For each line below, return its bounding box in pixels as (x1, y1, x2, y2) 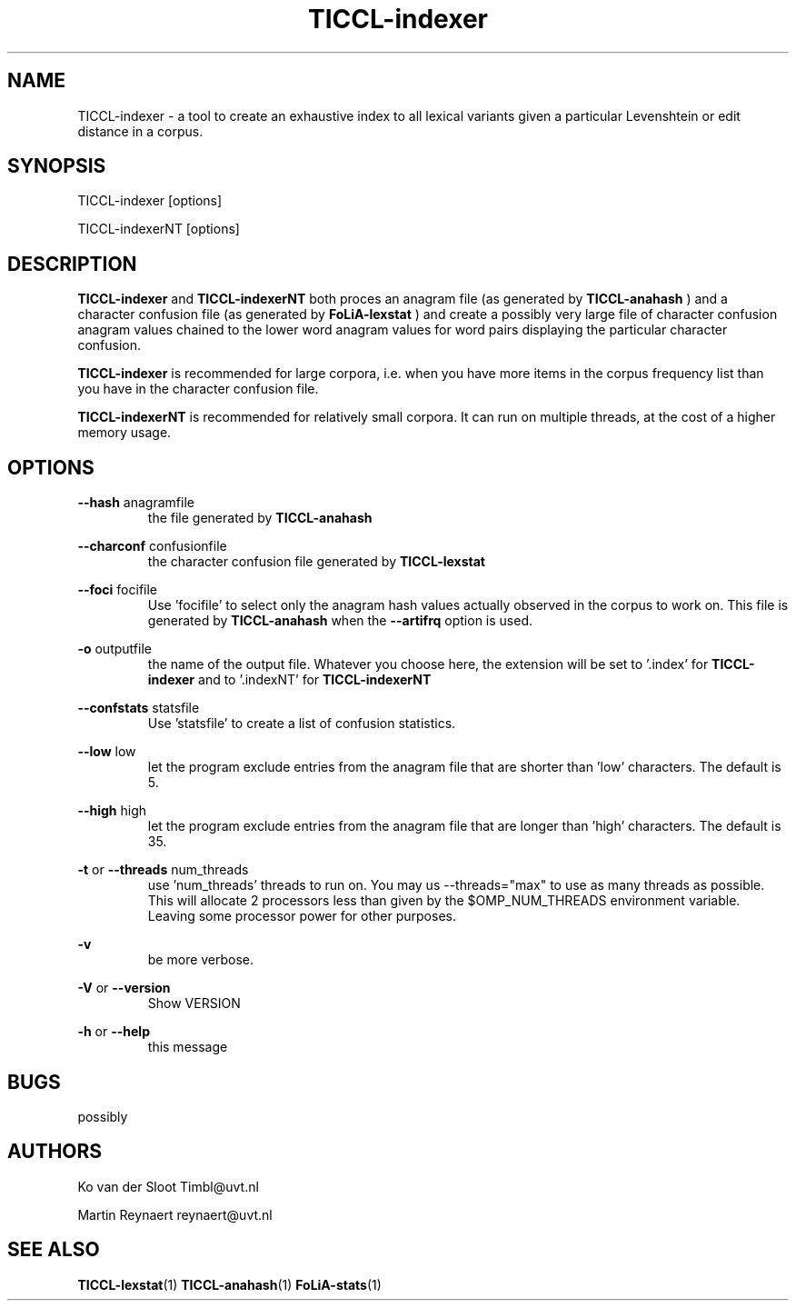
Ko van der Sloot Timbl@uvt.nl (77, 1178, 259, 1194)
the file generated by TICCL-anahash (147, 510, 373, 526)
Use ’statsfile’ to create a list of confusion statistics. (147, 715, 456, 732)
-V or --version (77, 980, 171, 996)
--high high (77, 803, 147, 819)
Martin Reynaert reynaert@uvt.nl (77, 1206, 273, 1223)
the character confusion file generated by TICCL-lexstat (147, 554, 485, 570)
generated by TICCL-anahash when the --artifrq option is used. (147, 613, 533, 629)
